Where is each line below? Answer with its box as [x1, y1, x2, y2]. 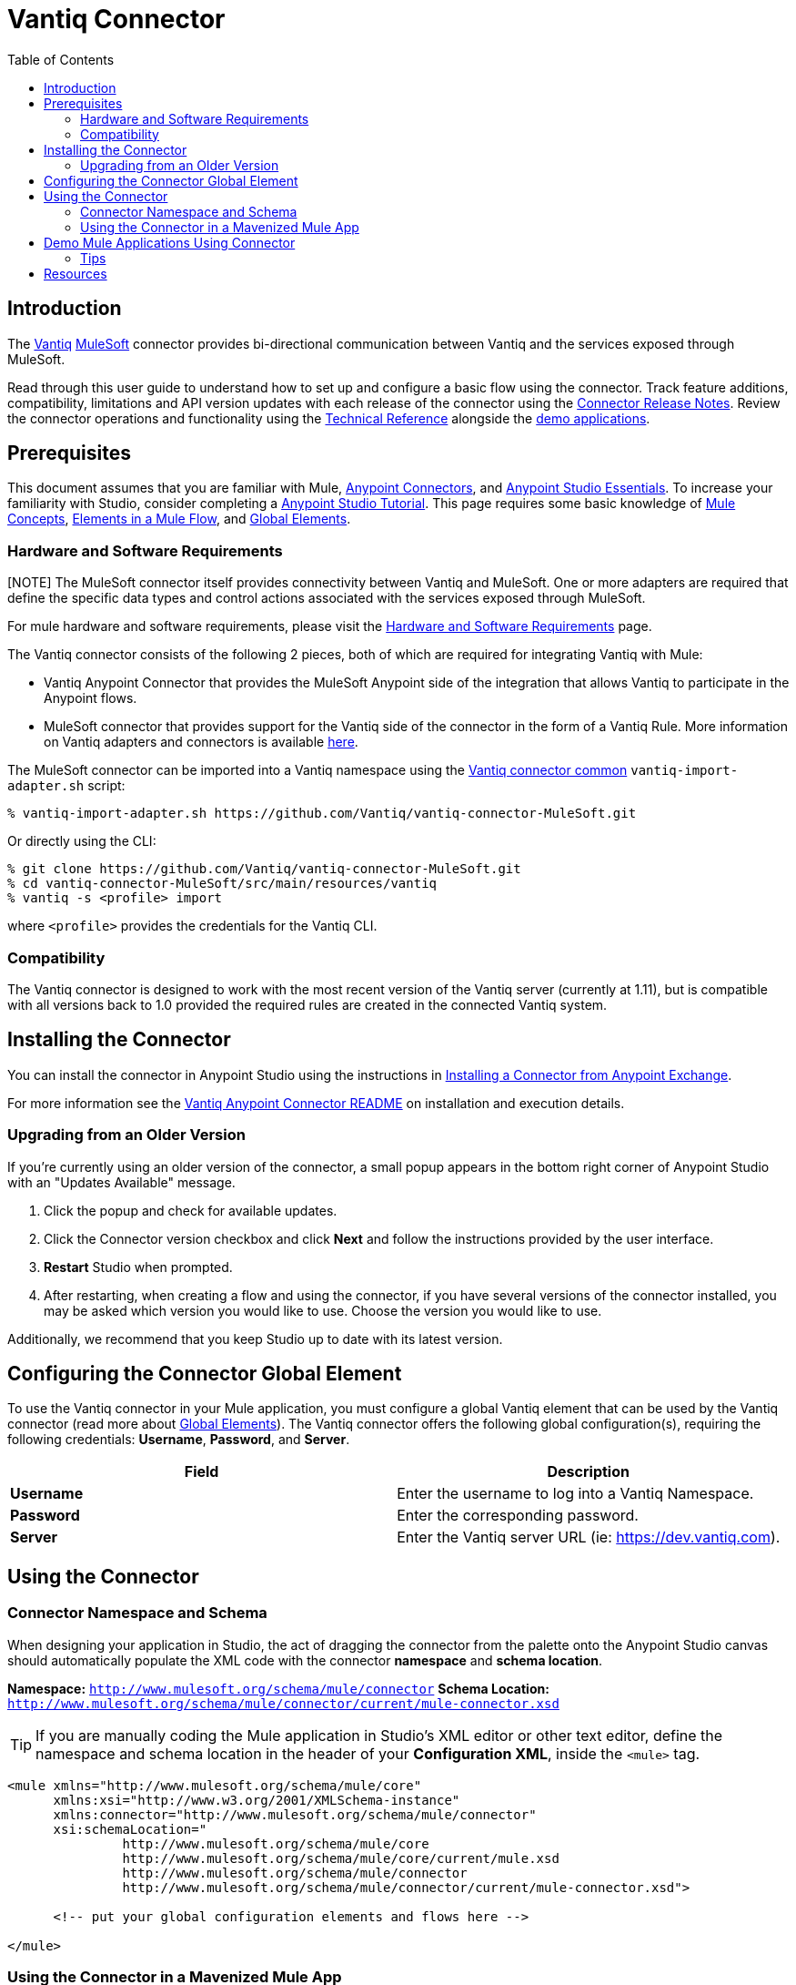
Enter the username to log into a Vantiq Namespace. [397, 1484, 754, 1503]
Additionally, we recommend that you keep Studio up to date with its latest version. [7, 1330, 503, 1347]
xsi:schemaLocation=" [53, 1821, 207, 1837]
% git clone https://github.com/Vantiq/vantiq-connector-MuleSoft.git [7, 861, 521, 877]
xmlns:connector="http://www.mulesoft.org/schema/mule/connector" [53, 1807, 537, 1822]
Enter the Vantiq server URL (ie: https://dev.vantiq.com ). [397, 1528, 781, 1547]
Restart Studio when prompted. [44, 1258, 233, 1275]
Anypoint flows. [44, 690, 137, 707]
